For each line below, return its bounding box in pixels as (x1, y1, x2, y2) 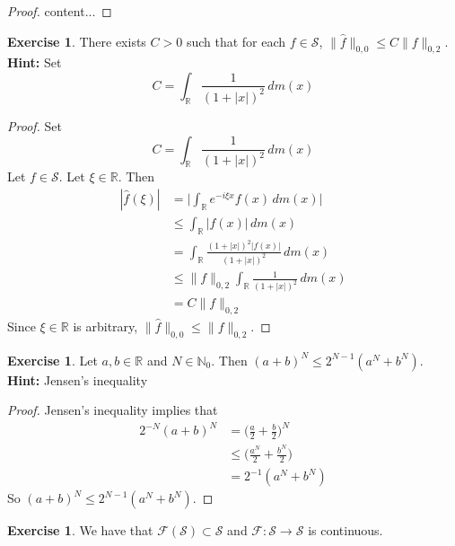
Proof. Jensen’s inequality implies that (7, 401, 218, 419)
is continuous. (308, 521, 383, 540)
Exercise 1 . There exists (7, 31, 146, 50)
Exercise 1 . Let (7, 350, 98, 369)
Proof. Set (7, 116, 62, 135)
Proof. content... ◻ (7, 2, 112, 20)
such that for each (186, 31, 286, 50)
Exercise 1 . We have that (7, 521, 153, 540)
